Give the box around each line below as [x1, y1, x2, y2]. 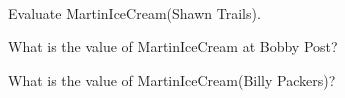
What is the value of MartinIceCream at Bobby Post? [8, 36, 338, 57]
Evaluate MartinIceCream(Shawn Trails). [8, 2, 261, 23]
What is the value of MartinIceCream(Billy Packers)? [8, 69, 336, 90]
